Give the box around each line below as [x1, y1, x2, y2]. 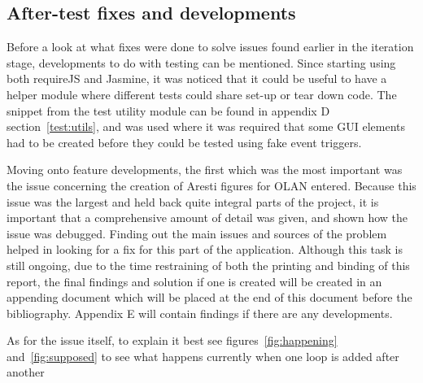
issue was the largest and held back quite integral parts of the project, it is [7, 193, 379, 210]
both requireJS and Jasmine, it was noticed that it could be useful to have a [7, 70, 387, 87]
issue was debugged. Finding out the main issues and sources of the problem [7, 224, 387, 242]
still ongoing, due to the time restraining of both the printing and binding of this [7, 256, 410, 273]
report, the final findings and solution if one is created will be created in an [7, 272, 382, 289]
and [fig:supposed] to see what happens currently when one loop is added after [7, 347, 399, 364]
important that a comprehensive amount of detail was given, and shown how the [7, 209, 408, 226]
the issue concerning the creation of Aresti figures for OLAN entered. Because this [7, 176, 416, 194]
